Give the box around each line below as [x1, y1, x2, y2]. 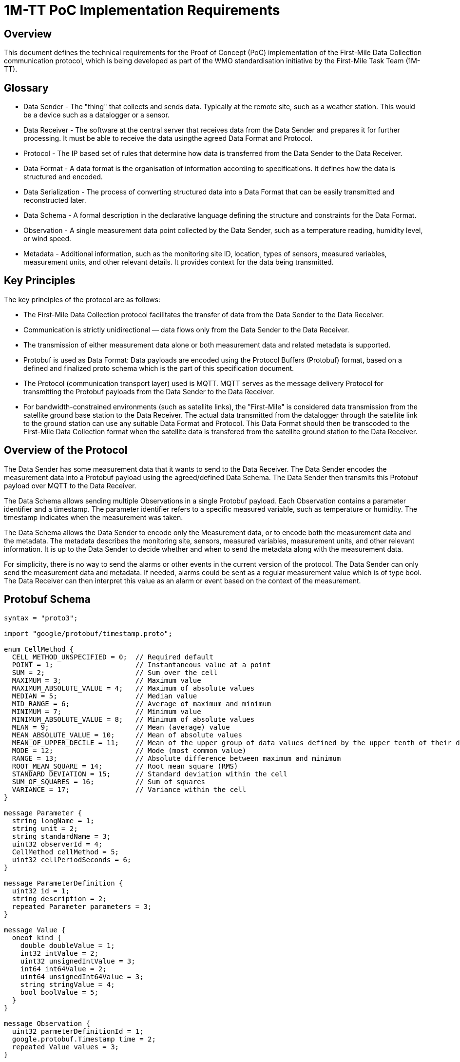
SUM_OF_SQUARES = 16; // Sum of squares [12, 777, 206, 786]
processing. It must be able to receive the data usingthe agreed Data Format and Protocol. [23, 134, 313, 143]
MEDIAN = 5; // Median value [12, 692, 197, 700]
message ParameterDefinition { [4, 879, 123, 887]
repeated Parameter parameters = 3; [12, 902, 152, 910]
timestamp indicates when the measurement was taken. [4, 513, 183, 521]
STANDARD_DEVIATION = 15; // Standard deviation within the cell [12, 770, 287, 778]
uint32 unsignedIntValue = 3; [20, 957, 135, 965]
